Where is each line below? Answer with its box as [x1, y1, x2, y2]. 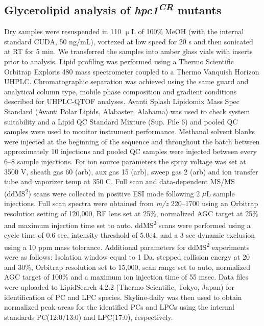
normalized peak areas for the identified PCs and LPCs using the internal [4, 302, 235, 312]
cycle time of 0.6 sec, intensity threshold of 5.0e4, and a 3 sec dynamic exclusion [4, 230, 255, 240]
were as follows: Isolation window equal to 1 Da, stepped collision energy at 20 [4, 252, 250, 262]
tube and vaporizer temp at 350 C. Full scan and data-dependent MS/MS [4, 176, 235, 187]
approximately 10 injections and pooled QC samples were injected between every [4, 146, 257, 157]
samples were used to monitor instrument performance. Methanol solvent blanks [4, 126, 255, 137]
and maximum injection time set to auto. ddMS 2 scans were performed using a [4, 218, 251, 230]
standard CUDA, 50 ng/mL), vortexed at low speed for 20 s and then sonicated [4, 36, 253, 46]
